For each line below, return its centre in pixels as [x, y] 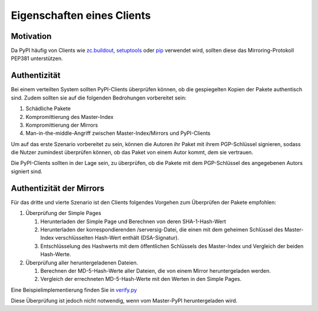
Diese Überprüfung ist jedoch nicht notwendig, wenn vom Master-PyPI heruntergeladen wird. [124, 301]
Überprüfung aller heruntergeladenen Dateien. [82, 263]
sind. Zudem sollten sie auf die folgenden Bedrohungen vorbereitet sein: [99, 98]
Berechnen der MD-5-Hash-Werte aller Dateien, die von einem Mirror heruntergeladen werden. [155, 270]
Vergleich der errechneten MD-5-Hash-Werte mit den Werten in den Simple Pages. [141, 279]
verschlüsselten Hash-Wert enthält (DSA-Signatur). [117, 238]
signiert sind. [26, 171]
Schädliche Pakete [48, 108]
